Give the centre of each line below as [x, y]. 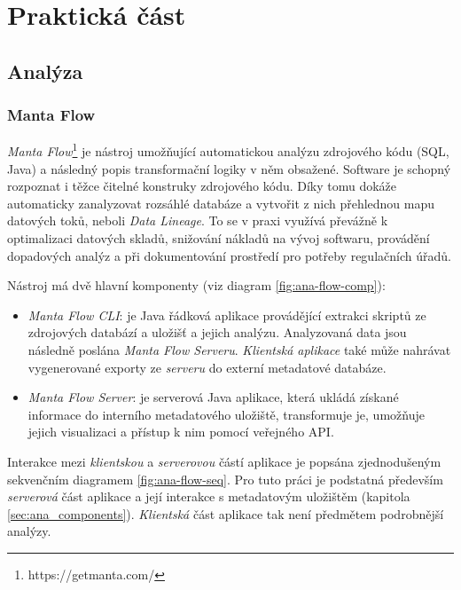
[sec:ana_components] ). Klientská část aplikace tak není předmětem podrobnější [226, 513]
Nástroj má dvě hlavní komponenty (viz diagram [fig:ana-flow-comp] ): [196, 285]
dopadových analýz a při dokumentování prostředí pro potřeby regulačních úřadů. [229, 255]
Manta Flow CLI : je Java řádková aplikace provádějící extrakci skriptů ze [227, 315]
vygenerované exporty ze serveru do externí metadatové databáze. [207, 367]
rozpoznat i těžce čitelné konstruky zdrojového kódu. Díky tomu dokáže [202, 186]
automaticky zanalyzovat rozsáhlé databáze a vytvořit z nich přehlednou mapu [221, 203]
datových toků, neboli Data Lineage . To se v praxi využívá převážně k [198, 220]
